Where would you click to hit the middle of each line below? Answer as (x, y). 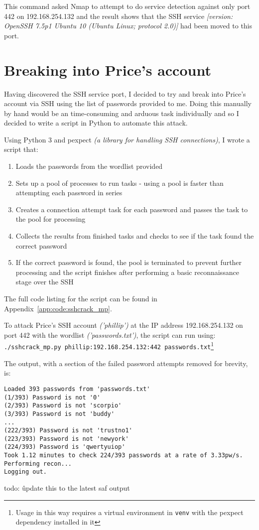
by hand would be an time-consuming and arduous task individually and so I (122, 113)
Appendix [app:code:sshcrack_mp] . (58, 308)
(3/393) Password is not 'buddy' (59, 414)
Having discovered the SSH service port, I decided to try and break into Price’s (125, 93)
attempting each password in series (69, 193)
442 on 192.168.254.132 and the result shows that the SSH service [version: (119, 16)
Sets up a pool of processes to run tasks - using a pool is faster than (120, 183)
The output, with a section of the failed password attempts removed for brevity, (126, 363)
